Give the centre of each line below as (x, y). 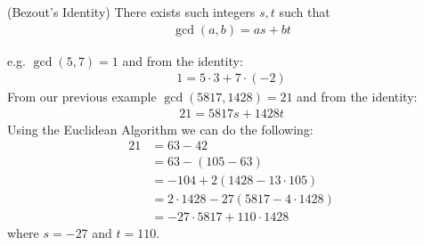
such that (305, 12)
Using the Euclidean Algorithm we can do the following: (160, 129)
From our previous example (82, 97)
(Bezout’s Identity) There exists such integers (131, 12)
